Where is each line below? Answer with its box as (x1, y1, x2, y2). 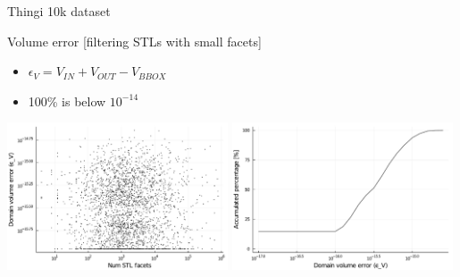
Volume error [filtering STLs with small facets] (7, 31, 262, 50)
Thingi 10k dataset (7, 2, 111, 20)
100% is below (28, 91, 106, 110)
